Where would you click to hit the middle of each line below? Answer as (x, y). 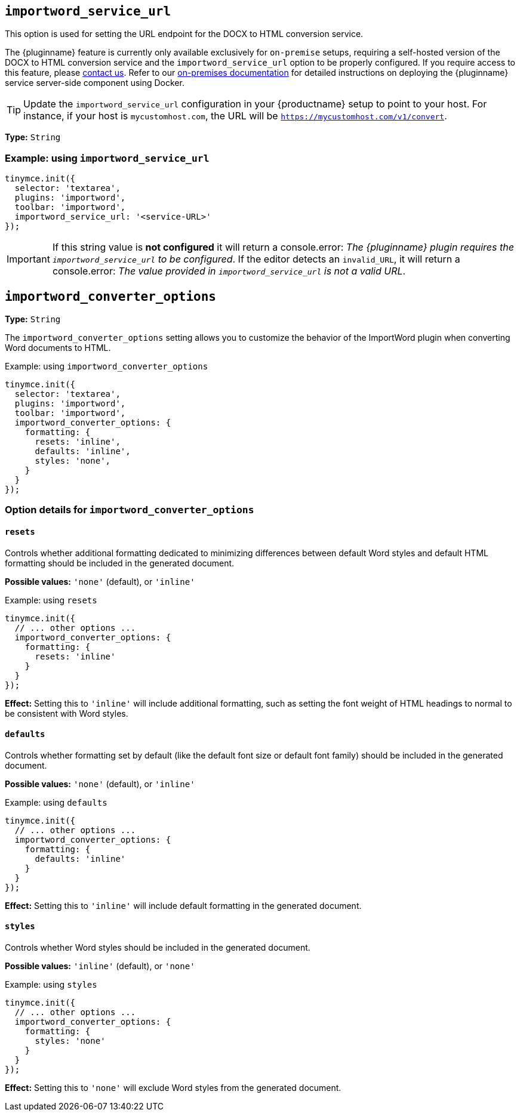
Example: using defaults (56, 802)
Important (28, 259)
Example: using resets (51, 600)
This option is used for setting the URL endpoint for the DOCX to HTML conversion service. (184, 34)
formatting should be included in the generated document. (120, 563)
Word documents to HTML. (58, 348)
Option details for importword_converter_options (130, 510)
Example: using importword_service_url (107, 158)
